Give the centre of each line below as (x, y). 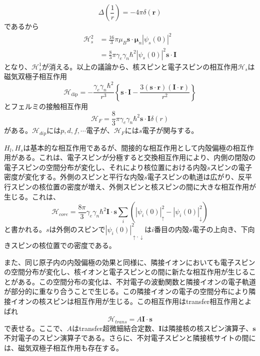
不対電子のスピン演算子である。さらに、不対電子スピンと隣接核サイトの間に (130, 338)
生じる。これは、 (32, 196)
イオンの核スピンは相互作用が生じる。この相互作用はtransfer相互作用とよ (131, 301)
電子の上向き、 (216, 229)
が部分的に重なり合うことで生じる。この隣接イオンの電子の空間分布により (126, 291)
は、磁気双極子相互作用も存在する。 (63, 347)
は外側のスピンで (77, 229)
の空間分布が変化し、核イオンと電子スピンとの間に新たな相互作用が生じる (126, 272)
